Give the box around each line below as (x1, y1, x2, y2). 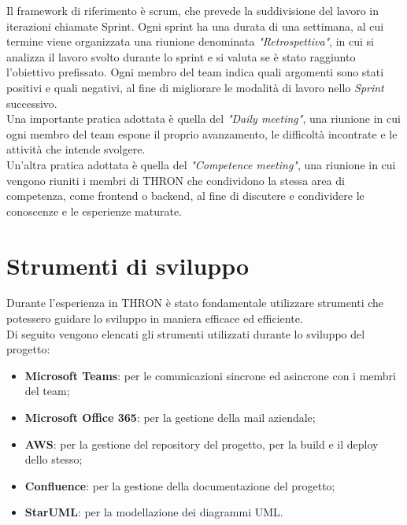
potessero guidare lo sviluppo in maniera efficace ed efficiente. (6, 310, 303, 327)
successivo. (6, 94, 57, 111)
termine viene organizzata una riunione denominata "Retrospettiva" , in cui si (6, 33, 375, 50)
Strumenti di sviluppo (6, 249, 250, 281)
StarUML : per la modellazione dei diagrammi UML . (24, 504, 283, 520)
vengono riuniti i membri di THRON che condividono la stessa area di (6, 172, 345, 188)
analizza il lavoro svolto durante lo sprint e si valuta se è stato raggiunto (6, 48, 356, 65)
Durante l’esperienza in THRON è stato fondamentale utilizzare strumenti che (6, 294, 384, 311)
